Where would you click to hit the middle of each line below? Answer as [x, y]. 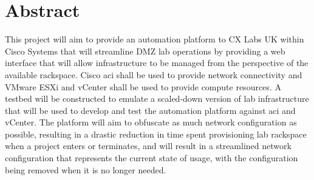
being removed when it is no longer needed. [86, 169]
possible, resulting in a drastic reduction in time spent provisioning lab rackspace [156, 134]
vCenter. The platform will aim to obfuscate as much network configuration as [151, 122]
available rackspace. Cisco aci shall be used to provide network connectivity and [154, 74]
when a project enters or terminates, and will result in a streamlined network [148, 146]
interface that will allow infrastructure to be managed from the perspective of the [157, 63]
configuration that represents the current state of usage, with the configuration [152, 158]
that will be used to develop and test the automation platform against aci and [150, 110]
